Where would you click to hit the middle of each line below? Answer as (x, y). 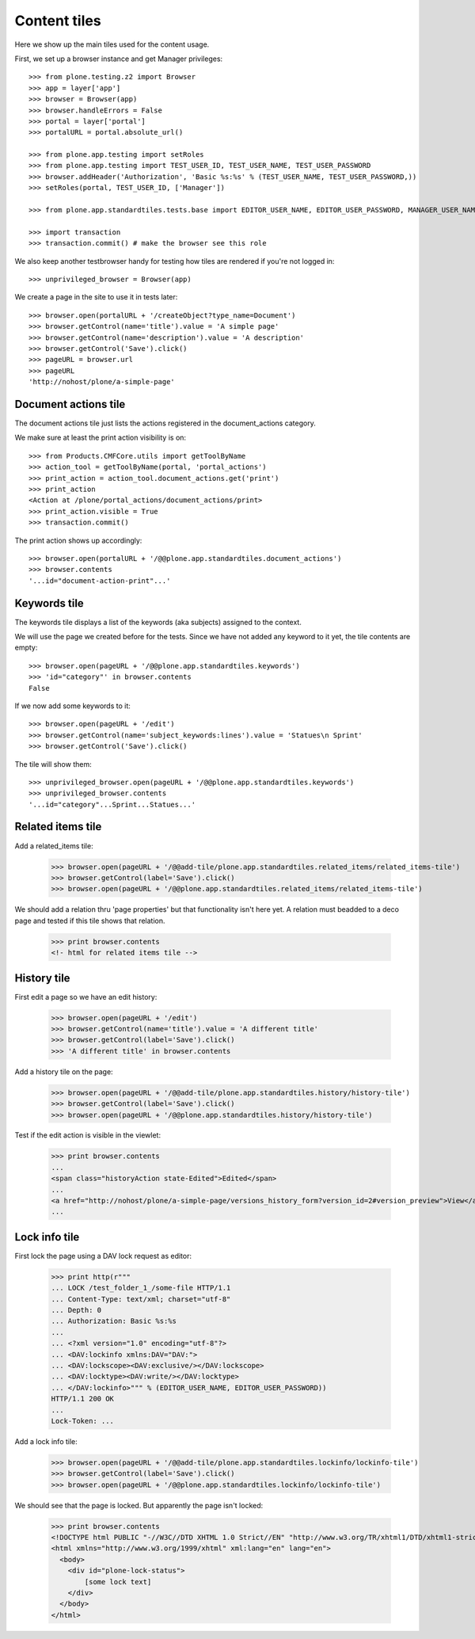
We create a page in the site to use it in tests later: (96, 297)
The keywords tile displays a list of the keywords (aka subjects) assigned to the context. (158, 622)
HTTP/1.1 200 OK (83, 1399)
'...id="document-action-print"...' (100, 581)
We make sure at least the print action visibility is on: (100, 438)
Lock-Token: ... (83, 1421)
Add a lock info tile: (46, 1441)
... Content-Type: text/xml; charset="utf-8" (141, 1299)
